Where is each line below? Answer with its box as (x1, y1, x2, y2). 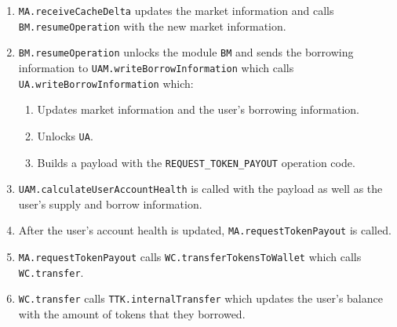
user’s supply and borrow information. (18, 195, 202, 212)
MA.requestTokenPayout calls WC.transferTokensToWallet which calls (18, 249, 362, 265)
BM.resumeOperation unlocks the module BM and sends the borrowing (18, 44, 354, 60)
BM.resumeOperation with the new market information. (18, 17, 286, 34)
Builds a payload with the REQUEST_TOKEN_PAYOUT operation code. (37, 154, 355, 170)
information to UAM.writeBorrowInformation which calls (18, 59, 294, 75)
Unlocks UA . (37, 127, 93, 144)
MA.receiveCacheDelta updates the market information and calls (18, 2, 334, 18)
